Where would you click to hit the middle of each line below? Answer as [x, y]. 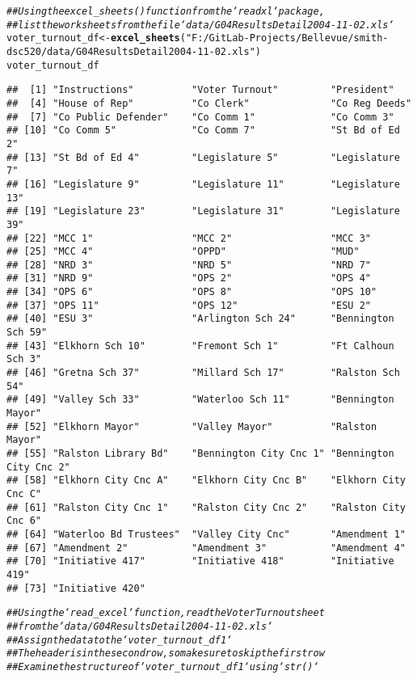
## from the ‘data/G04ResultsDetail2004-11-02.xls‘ [140, 626]
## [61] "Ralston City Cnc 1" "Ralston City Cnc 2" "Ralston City [206, 507]
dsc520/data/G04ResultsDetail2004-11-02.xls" [131, 51]
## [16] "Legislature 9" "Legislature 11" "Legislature [203, 184]
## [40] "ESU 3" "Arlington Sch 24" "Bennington [200, 319]
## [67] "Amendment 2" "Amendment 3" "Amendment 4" [206, 548]
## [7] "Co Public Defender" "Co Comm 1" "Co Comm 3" [200, 117]
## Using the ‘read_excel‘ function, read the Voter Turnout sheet [166, 613]
